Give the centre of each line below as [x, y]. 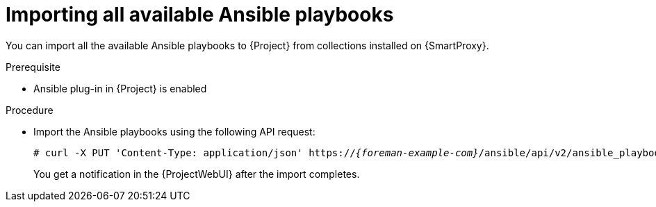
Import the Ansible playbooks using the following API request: [174, 131]
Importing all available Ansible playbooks [200, 15]
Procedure [30, 110]
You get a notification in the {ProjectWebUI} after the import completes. [197, 174]
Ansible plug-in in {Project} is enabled [120, 88]
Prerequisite [33, 67]
